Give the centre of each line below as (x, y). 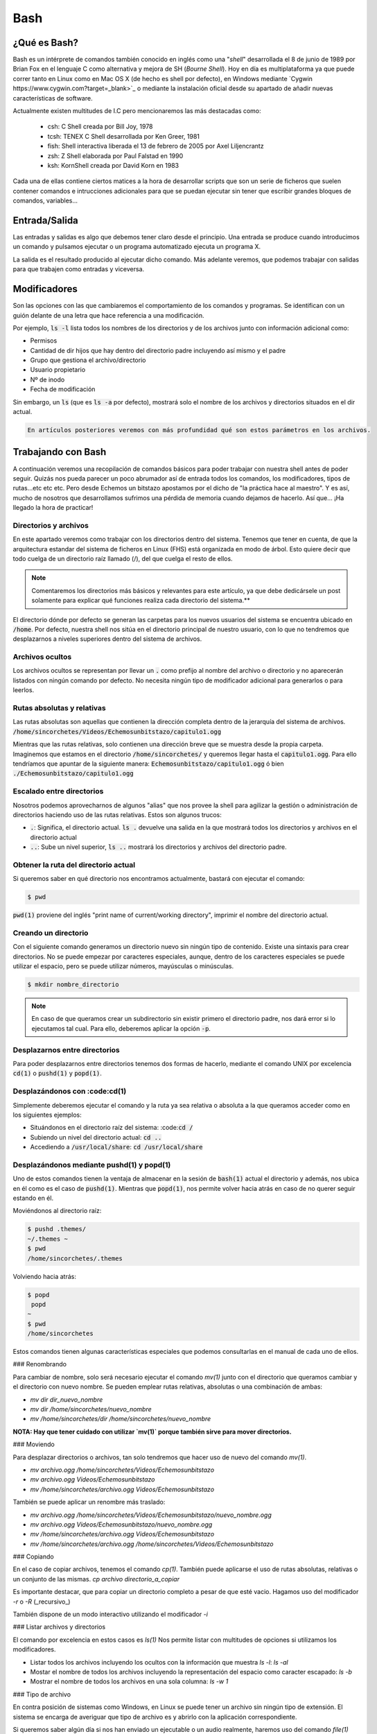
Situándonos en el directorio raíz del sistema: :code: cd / (112, 1128)
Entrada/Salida (46, 220)
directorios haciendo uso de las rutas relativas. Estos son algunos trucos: (117, 814)
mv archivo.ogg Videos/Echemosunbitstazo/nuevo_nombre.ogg (121, 1524)
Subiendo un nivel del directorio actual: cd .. (96, 1137)
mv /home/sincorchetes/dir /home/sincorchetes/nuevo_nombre (121, 1419)
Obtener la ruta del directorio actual (74, 865)
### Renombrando (40, 1364)
